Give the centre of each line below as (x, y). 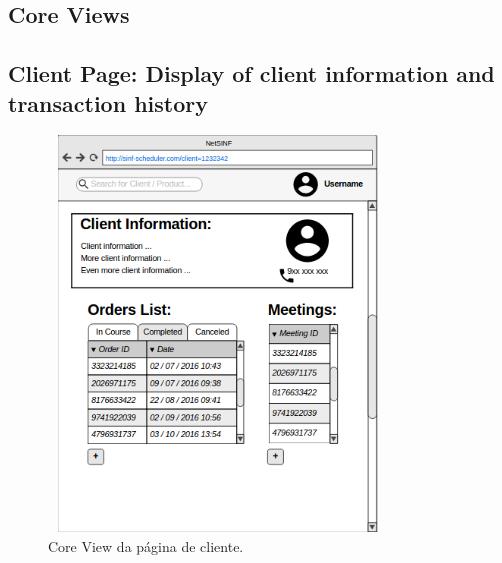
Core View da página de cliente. (146, 545)
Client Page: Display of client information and (251, 73)
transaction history (108, 102)
